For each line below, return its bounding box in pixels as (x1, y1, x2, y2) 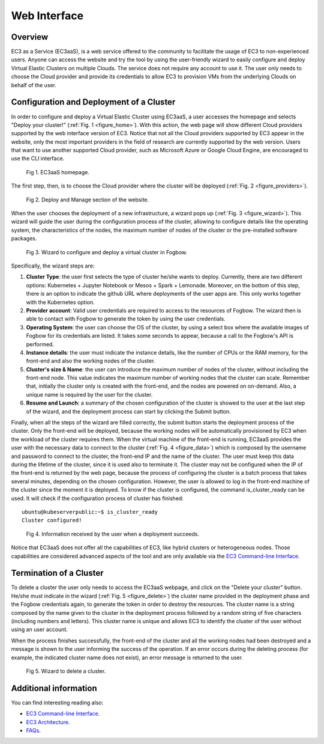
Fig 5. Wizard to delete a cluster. (26, 667, 106, 674)
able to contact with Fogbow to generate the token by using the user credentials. (26, 316, 226, 323)
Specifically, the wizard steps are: (11, 262, 95, 269)
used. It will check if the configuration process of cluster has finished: (11, 495, 184, 502)
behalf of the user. (11, 81, 57, 88)
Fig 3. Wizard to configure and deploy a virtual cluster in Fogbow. (26, 248, 188, 255)
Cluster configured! (22, 517, 82, 524)
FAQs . (26, 727, 41, 734)
